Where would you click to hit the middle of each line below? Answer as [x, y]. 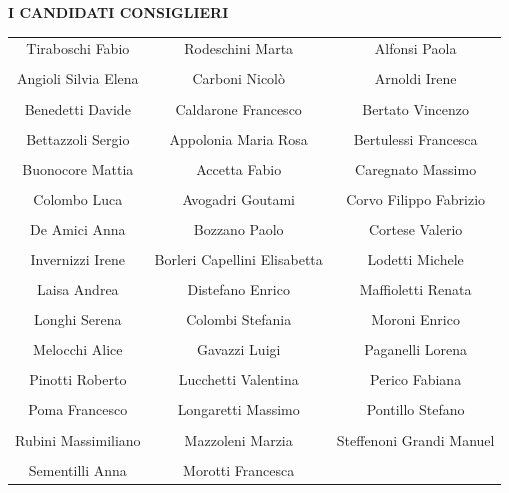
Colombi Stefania [239, 319]
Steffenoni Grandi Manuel [415, 439]
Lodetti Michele [415, 259]
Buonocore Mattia [78, 168]
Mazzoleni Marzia [238, 439]
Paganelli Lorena [415, 349]
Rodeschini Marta [239, 48]
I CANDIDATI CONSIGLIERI [118, 12]
